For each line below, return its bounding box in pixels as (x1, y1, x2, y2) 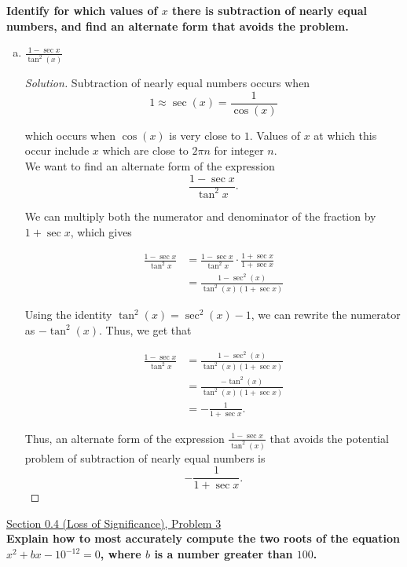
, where (100, 546, 141, 562)
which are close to (102, 142, 189, 159)
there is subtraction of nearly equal (172, 2, 367, 18)
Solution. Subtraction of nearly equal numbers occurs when (24, 75, 310, 91)
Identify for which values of (6, 2, 158, 18)
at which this (313, 126, 377, 143)
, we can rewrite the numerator (251, 306, 401, 323)
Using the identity (24, 306, 112, 323)
